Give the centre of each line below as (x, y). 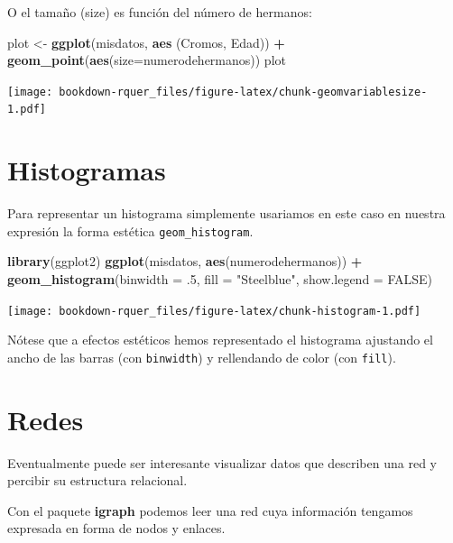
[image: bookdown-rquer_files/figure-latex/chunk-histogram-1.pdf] (214, 311)
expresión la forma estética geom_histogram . (130, 230)
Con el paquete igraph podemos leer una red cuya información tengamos (210, 510)
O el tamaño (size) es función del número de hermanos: (160, 12)
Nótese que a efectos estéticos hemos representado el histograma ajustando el (220, 340)
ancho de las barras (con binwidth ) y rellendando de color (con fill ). (202, 357)
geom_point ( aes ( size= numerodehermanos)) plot (147, 60)
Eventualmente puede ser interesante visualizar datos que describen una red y (222, 462)
